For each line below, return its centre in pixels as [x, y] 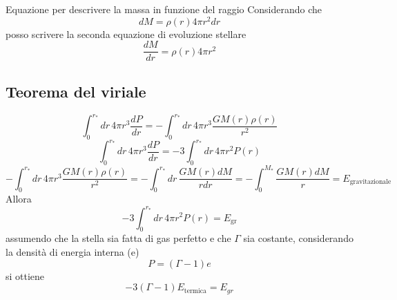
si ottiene [25, 275]
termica [195, 291]
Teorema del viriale [76, 91]
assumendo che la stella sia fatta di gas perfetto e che [118, 238]
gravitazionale [370, 182]
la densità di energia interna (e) [72, 251]
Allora [19, 199]
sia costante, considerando [298, 238]
